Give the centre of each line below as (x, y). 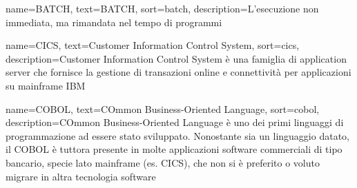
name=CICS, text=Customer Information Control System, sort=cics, (153, 45)
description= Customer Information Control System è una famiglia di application (176, 58)
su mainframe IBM (46, 85)
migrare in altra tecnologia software (81, 176)
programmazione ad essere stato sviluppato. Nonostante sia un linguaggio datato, (177, 135)
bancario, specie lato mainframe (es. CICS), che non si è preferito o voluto (163, 162)
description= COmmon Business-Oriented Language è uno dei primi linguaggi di (175, 122)
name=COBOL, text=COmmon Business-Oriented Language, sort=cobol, (163, 108)
